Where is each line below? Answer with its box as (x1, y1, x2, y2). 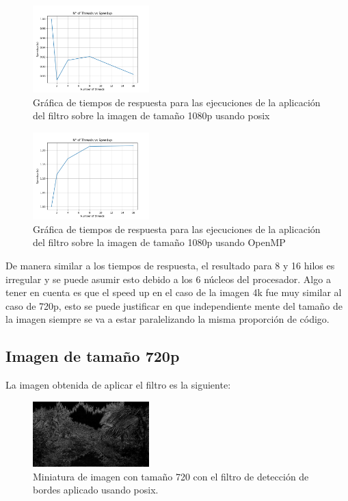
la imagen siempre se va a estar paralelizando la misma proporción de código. (5, 312, 330, 326)
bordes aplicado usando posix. (33, 482, 159, 497)
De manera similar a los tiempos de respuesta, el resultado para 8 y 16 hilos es (5, 258, 335, 272)
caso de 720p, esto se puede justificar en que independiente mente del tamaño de (5, 298, 343, 313)
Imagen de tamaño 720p (5, 345, 180, 367)
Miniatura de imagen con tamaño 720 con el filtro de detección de (33, 469, 309, 483)
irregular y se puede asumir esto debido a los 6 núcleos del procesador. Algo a (5, 271, 331, 286)
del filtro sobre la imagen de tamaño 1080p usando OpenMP (33, 235, 286, 249)
